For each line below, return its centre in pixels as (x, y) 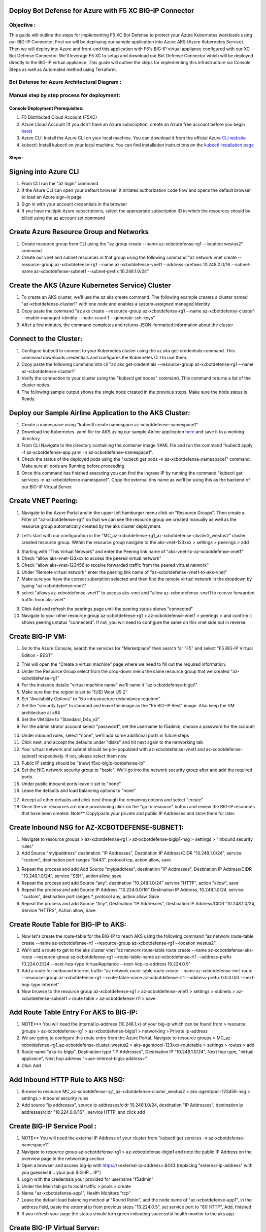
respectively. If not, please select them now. (83, 756)
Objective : (22, 25)
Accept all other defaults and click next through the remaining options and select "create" (113, 800)
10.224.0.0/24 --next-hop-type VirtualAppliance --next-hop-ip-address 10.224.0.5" (106, 964)
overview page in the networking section (63, 1159)
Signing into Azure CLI (44, 172)
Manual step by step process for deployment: (65, 95)
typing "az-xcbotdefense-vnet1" (54, 586)
